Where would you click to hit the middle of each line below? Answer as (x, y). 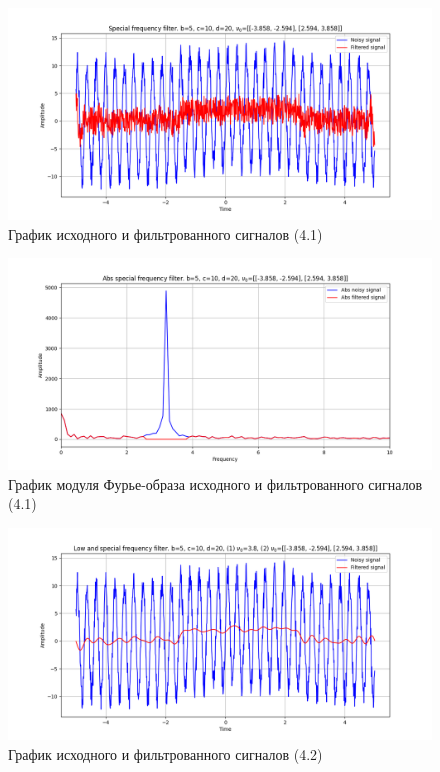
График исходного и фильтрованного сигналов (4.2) (165, 753)
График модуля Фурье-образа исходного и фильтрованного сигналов (215, 483)
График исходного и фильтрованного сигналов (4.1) (165, 233)
